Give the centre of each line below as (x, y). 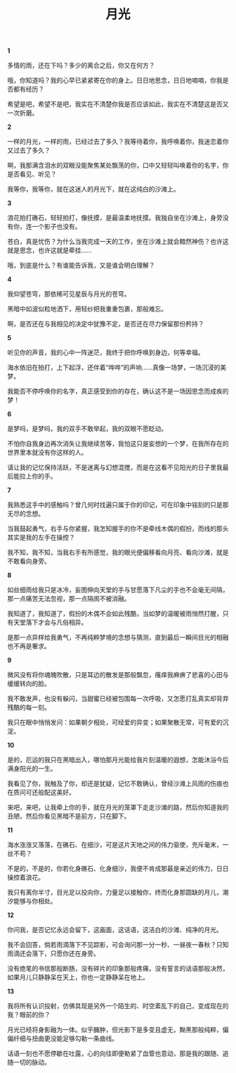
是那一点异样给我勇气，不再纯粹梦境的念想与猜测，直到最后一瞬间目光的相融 (118, 638)
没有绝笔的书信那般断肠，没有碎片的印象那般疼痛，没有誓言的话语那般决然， (118, 969)
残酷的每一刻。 (29, 707)
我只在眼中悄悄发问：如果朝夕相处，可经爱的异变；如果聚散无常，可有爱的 (115, 722)
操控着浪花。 (26, 877)
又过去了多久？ (29, 150)
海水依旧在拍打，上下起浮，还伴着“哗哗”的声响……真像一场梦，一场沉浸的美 (117, 368)
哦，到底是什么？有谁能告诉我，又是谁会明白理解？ (81, 266)
